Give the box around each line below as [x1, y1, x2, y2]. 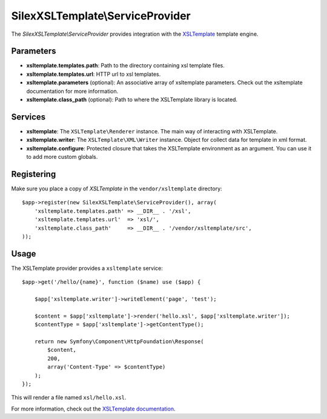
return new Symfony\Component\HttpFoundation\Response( [34, 338, 204, 345]
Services [11, 112, 46, 122]
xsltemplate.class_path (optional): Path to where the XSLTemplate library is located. [26, 96, 238, 103]
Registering [11, 169, 56, 179]
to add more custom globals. [26, 153, 98, 161]
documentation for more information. [26, 87, 119, 95]
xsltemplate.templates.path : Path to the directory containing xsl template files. [26, 62, 225, 69]
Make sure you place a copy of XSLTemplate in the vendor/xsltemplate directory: [11, 185, 222, 192]
